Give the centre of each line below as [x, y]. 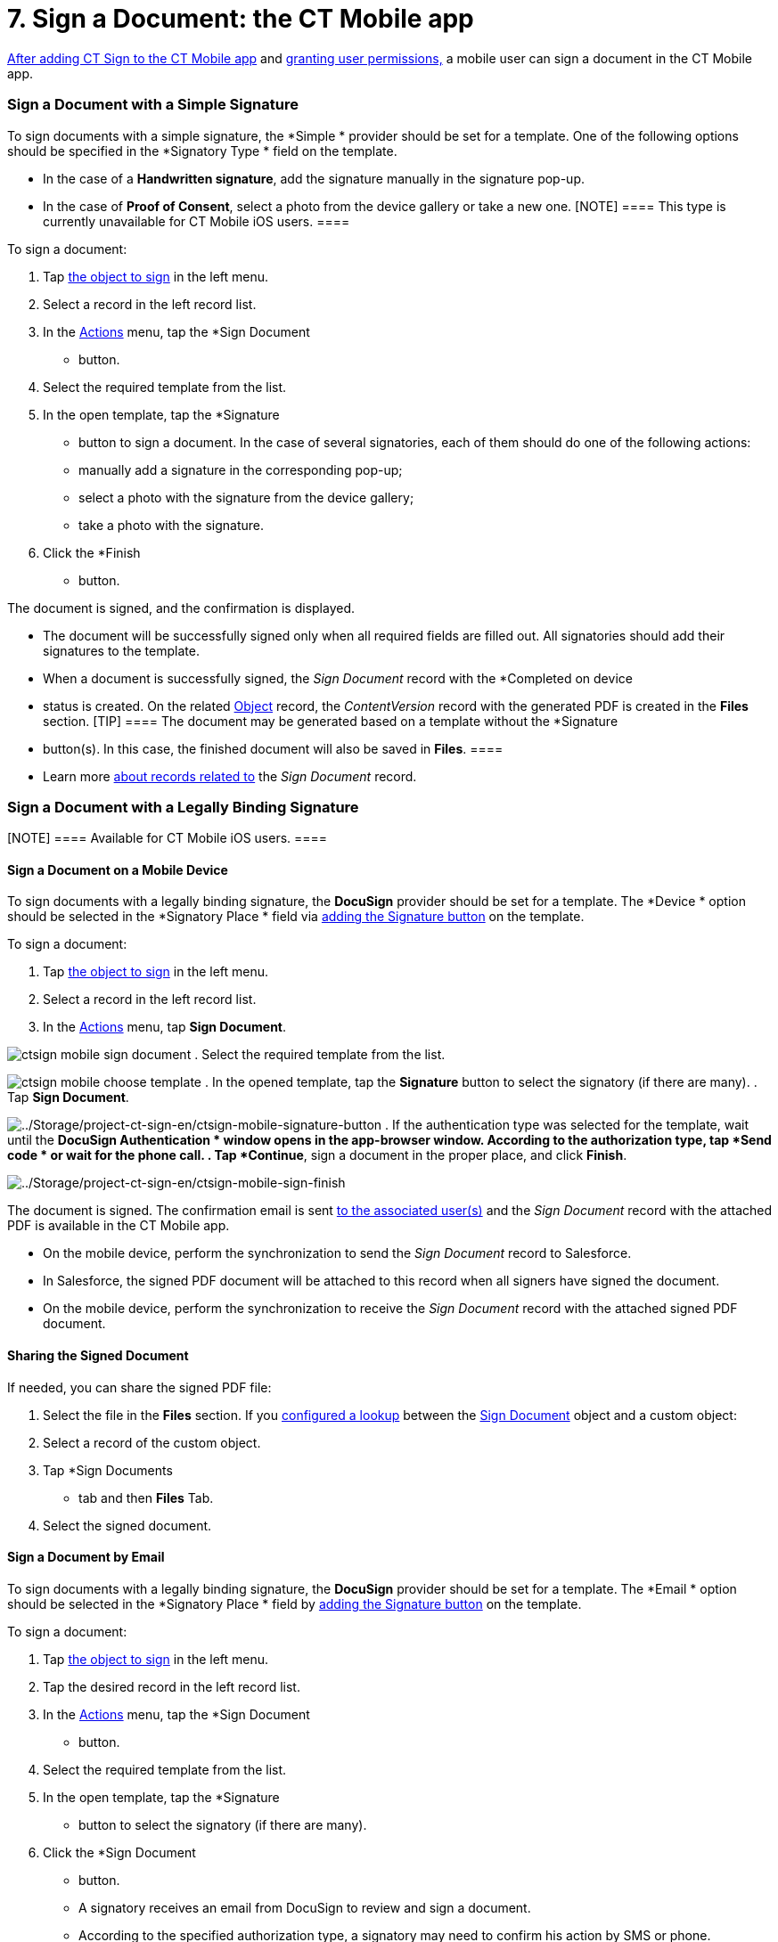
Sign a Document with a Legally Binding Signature [183, 807]
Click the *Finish [92, 552]
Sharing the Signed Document [98, 1356]
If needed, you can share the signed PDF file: [139, 1387]
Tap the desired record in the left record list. [172, 1686]
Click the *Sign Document [119, 1852]
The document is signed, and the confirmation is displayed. [181, 608]
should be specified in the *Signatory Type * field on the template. [202, 151]
